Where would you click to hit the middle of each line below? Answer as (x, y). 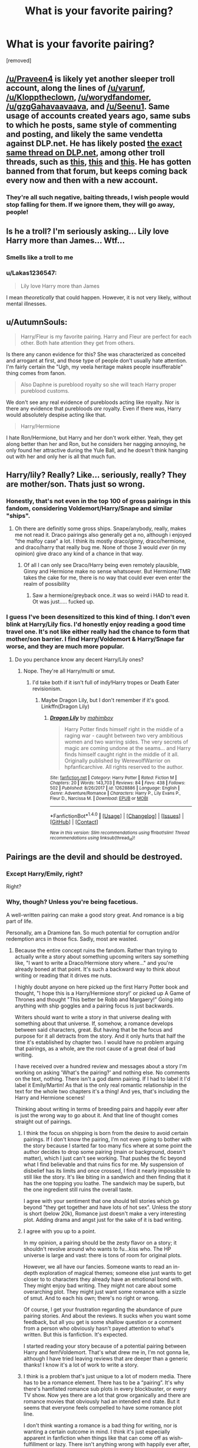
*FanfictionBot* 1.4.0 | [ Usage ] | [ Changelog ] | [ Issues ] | (117, 815)
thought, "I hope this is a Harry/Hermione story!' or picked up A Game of (103, 993)
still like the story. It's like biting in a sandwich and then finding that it (107, 1177)
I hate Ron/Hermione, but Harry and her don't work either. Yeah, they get (94, 438)
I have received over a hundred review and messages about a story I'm (101, 1066)
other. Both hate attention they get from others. (78, 343)
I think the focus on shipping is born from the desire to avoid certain (106, 1133)
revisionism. (47, 689)
